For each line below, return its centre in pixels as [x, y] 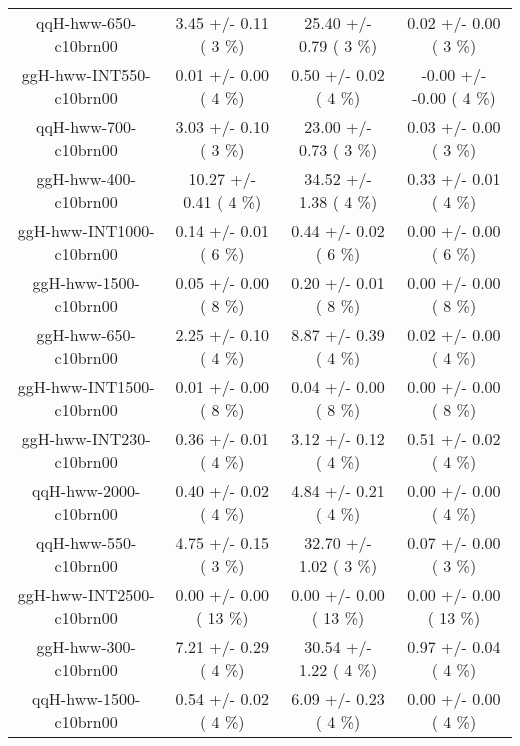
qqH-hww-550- [86, 542]
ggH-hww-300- [86, 646]
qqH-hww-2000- [86, 490]
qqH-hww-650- [86, 22]
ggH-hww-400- [86, 178]
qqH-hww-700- [86, 126]
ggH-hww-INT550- [86, 74]
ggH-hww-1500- [86, 282]
